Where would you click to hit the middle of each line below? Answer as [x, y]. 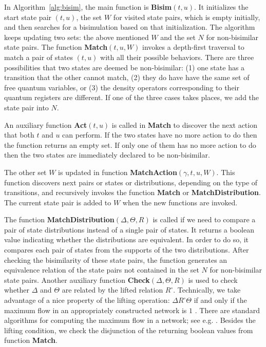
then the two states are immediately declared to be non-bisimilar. [107, 155]
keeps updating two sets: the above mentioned [77, 37]
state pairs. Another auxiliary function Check [77, 279]
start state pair [28, 17]
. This [226, 172]
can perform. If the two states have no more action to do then [160, 135]
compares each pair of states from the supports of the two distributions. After [127, 250]
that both [19, 135]
